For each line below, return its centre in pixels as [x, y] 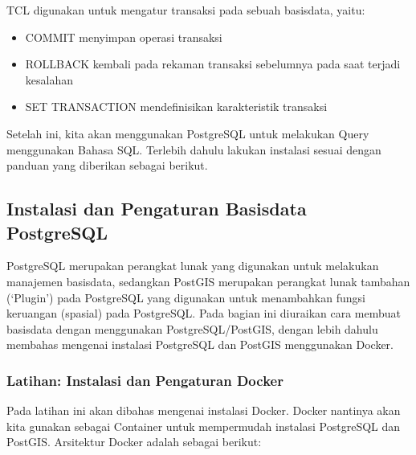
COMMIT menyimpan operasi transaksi [124, 37]
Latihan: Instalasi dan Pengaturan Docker [145, 380]
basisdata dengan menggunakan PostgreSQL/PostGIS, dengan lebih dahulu [192, 328]
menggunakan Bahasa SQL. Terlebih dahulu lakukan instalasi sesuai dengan [194, 149]
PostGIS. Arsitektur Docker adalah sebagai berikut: [134, 442]
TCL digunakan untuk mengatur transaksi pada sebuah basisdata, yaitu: [186, 10]
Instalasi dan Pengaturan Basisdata [157, 209]
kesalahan [49, 79]
